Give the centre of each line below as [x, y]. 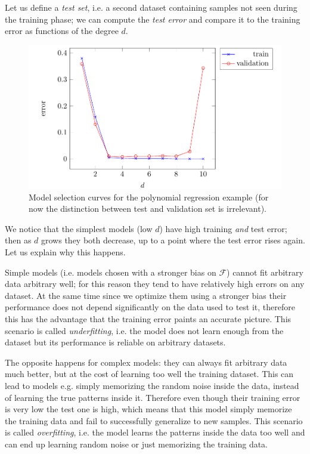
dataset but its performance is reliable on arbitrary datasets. [115, 342]
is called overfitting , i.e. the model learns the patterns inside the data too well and [155, 432]
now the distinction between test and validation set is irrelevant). [148, 209]
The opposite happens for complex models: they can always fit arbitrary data [146, 362]
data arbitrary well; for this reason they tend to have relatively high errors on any [155, 284]
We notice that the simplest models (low [79, 228]
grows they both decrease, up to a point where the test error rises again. [173, 240]
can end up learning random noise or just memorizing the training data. [136, 444]
